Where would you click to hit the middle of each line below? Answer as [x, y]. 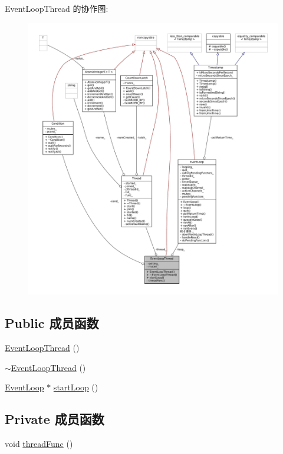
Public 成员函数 [52, 323]
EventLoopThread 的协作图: [57, 8]
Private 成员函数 [55, 419]
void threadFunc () [39, 444]
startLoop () [76, 387]
